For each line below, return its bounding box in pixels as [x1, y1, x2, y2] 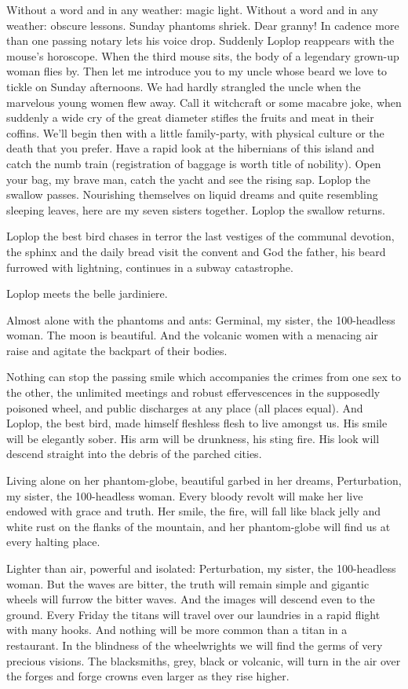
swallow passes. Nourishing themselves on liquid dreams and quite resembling [6, 186, 378, 203]
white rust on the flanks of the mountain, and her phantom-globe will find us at [6, 518, 391, 534]
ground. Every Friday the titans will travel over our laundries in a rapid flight [6, 606, 381, 622]
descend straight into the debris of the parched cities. [6, 445, 262, 462]
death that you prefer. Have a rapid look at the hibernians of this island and [6, 140, 375, 156]
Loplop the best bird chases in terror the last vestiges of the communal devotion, [6, 228, 395, 244]
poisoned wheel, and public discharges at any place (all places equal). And [6, 399, 363, 416]
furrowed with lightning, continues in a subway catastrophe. [6, 258, 293, 275]
